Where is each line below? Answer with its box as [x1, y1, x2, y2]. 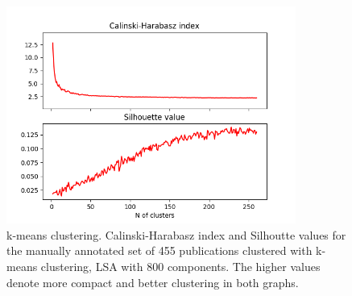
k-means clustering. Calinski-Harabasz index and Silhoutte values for [6, 226, 346, 243]
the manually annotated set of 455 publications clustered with [6, 242, 313, 259]
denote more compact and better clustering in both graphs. [6, 273, 299, 290]
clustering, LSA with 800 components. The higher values [40, 258, 321, 275]
